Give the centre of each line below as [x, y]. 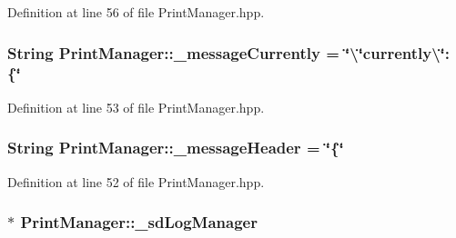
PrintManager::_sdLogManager [139, 222]
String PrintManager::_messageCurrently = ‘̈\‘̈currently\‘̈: [229, 52]
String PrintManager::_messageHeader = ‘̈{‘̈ [176, 148]
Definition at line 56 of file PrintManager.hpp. [136, 12]
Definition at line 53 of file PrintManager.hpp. [136, 107]
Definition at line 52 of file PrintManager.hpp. [136, 181]
